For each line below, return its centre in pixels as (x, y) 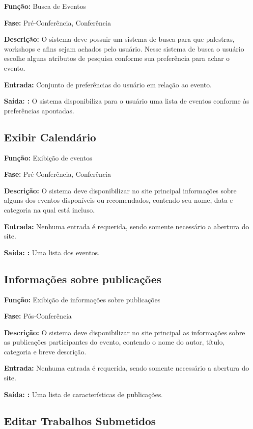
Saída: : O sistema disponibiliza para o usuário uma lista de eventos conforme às (126, 101)
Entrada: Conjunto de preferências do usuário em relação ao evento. (108, 84)
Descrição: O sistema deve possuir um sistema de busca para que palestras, (119, 39)
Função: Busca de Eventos (45, 6)
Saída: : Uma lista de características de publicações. (84, 394)
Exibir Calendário (50, 137)
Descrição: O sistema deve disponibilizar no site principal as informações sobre (125, 332)
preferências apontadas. (39, 110)
